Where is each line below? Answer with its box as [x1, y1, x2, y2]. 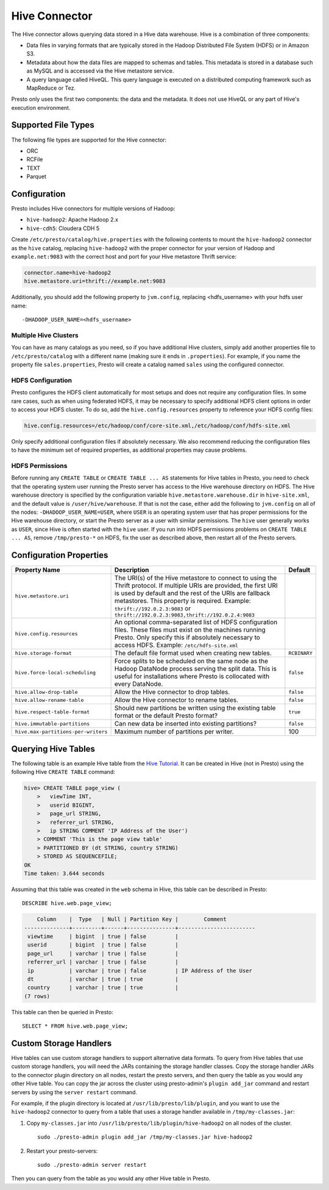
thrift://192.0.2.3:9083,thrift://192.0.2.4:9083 [114, 612, 255, 619]
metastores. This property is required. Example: [114, 597, 251, 605]
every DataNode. [114, 680, 163, 688]
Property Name [15, 566, 60, 574]
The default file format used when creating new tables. [114, 649, 272, 657]
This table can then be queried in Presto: [11, 1008, 114, 1015]
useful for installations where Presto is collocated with [114, 672, 270, 680]
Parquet [26, 173, 47, 180]
